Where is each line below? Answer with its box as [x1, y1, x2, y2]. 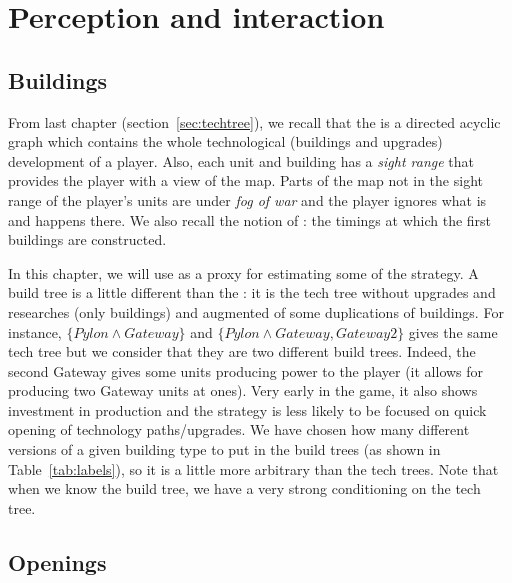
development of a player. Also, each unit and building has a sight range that [8, 150, 474, 171]
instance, [8, 321, 62, 342]
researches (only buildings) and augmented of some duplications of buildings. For [8, 301, 504, 322]
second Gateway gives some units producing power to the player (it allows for [8, 360, 484, 381]
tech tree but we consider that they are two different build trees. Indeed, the [8, 341, 476, 362]
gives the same [408, 321, 498, 342]
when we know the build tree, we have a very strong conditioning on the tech [8, 478, 481, 499]
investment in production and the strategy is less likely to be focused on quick [8, 399, 487, 420]
